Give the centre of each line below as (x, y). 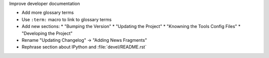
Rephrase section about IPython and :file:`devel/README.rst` (84, 47)
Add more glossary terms (48, 13)
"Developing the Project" (47, 33)
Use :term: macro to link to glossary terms (67, 19)
